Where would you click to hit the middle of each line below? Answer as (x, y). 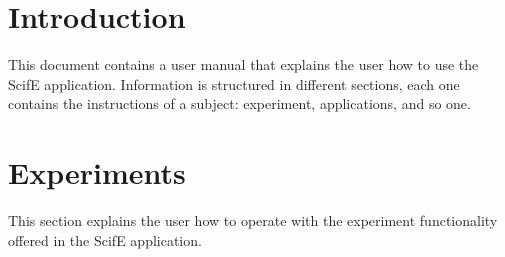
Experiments (97, 172)
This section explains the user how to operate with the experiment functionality (253, 220)
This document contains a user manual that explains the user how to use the (243, 64)
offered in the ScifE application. (105, 239)
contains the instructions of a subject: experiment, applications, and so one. (239, 103)
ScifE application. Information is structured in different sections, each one (234, 83)
